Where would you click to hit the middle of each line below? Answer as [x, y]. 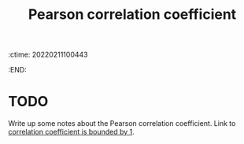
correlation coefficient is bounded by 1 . [72, 132]
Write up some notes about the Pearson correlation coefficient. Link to [122, 124]
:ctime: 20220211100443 [48, 55]
